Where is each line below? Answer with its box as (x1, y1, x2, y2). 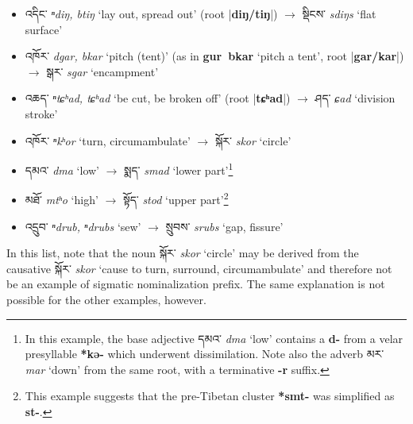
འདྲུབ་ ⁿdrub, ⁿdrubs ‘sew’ (25, 218, 141, 234)
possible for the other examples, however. (6, 291, 206, 308)
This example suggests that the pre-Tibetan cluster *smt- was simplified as (25, 387, 395, 404)
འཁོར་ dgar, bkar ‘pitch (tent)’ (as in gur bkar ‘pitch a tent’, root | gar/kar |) (25, 48, 404, 64)
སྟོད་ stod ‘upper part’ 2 (122, 189, 229, 208)
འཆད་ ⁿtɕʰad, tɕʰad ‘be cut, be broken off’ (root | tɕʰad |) (25, 90, 291, 106)
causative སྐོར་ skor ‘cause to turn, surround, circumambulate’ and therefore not (6, 260, 392, 276)
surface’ (25, 21, 63, 37)
